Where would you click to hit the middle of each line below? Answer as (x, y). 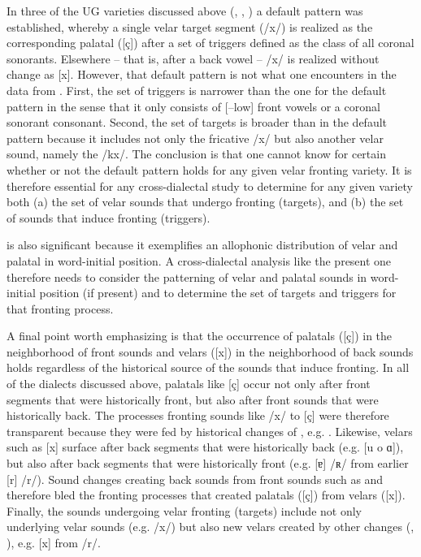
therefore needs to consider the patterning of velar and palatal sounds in (187, 276)
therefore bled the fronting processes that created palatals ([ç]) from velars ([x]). (206, 495)
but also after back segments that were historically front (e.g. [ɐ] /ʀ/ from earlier (208, 463)
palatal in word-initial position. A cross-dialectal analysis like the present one (199, 260)
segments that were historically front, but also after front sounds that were (193, 399)
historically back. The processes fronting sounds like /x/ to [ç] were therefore (198, 415)
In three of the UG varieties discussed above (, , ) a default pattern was (185, 11)
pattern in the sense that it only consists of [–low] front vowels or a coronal (193, 106)
